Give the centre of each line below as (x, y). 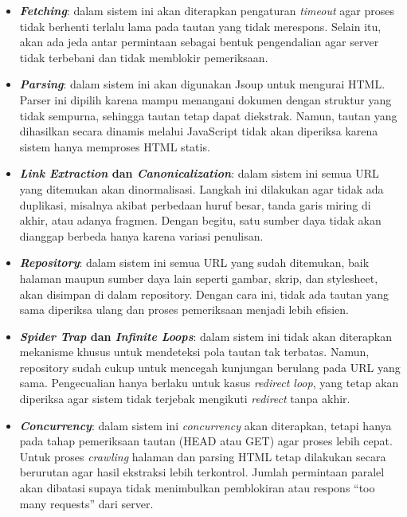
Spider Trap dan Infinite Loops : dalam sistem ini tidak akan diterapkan (205, 336)
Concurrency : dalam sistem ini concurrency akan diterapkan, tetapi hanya (205, 425)
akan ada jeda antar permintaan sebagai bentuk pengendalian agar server (199, 42)
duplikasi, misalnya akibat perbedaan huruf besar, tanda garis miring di (195, 204)
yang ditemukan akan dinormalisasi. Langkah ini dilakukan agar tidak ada (202, 188)
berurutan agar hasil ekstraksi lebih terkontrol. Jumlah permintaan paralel (202, 472)
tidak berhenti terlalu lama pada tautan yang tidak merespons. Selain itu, (200, 26)
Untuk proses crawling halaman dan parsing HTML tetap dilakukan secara (203, 456)
